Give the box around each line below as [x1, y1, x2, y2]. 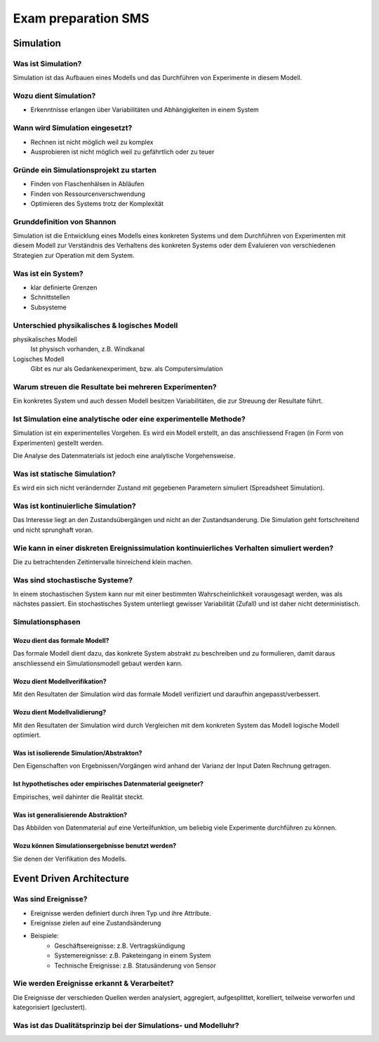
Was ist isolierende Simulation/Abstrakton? [13, 748, 142, 757]
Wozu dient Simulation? [13, 91, 96, 101]
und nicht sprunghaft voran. [13, 526, 94, 534]
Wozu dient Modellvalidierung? [13, 708, 107, 717]
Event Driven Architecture [13, 873, 129, 885]
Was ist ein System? [13, 268, 84, 278]
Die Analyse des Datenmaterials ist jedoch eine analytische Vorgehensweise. [13, 452, 236, 460]
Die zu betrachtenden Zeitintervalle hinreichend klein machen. [13, 557, 193, 566]
